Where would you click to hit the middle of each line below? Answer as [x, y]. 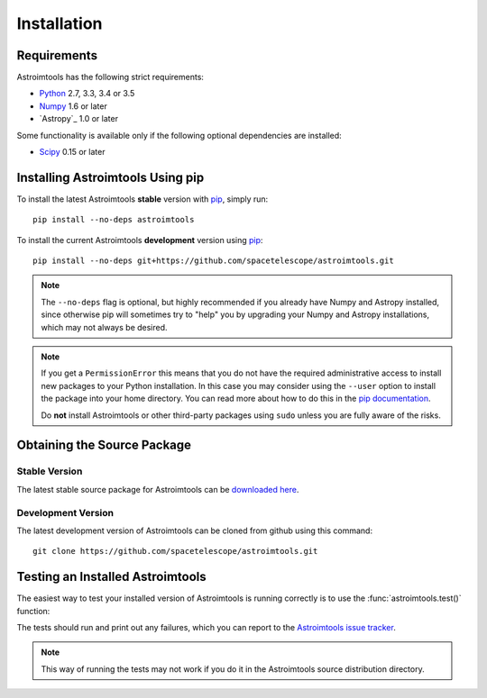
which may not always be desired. [104, 327]
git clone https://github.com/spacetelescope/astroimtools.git [175, 551]
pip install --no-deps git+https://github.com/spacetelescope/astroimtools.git [213, 261]
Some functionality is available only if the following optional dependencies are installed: [179, 135]
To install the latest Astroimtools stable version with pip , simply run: [142, 199]
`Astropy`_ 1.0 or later [79, 119]
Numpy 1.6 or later [73, 106]
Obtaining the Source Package [104, 445]
